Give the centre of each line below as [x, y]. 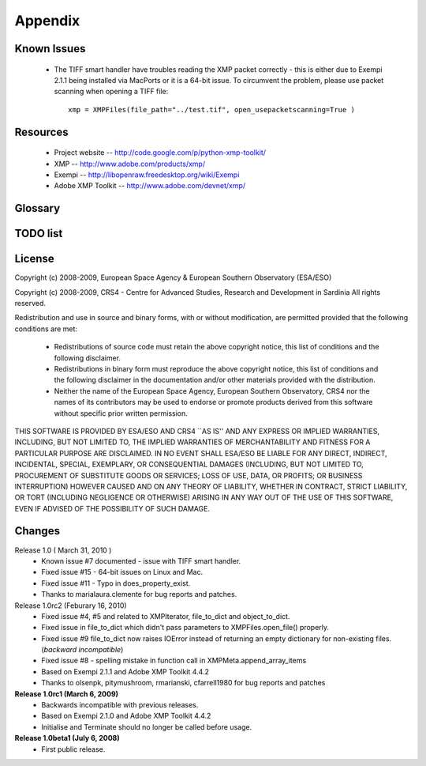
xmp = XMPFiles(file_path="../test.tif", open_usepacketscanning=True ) [211, 109]
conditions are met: [46, 329]
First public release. [73, 749]
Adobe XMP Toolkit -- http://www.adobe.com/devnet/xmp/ [150, 186]
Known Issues [50, 49]
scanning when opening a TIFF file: [111, 92]
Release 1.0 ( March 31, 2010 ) [63, 550]
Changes [37, 531]
